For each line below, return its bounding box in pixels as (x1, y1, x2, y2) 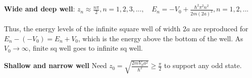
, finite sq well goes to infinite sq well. (28, 43, 143, 53)
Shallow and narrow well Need (4, 60, 107, 71)
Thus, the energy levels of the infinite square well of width (4, 23, 181, 33)
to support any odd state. (164, 60, 242, 71)
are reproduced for (192, 23, 249, 33)
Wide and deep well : (4, 3, 75, 14)
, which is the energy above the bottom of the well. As (78, 33, 244, 43)
